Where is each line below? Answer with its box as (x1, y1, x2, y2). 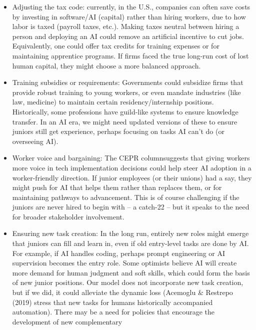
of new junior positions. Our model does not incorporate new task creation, (12, 277, 243, 287)
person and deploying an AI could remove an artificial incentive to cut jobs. (12, 30, 244, 41)
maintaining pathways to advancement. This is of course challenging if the (12, 191, 239, 202)
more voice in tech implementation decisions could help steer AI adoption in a (12, 162, 251, 172)
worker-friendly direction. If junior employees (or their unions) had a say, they (12, 172, 252, 182)
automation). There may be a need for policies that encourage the (12, 306, 215, 317)
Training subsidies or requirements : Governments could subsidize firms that (12, 77, 243, 87)
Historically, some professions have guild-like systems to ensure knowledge (12, 106, 238, 116)
